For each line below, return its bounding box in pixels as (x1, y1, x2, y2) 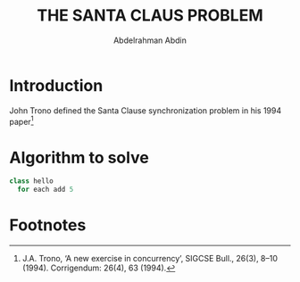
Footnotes (9, 215, 87, 236)
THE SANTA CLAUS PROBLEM (37, 5, 263, 26)
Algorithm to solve (9, 147, 149, 168)
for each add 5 (17, 185, 74, 195)
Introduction (9, 75, 104, 95)
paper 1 (9, 114, 34, 127)
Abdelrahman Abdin (112, 35, 187, 46)
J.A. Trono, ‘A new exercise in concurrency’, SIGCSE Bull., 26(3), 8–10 (21, 253, 279, 263)
